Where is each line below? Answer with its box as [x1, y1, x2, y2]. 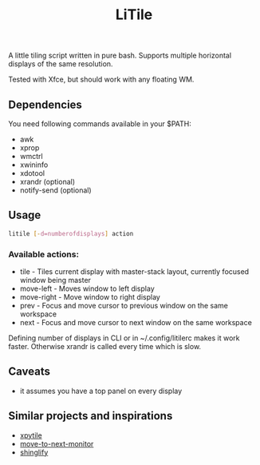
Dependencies [8, 97, 82, 111]
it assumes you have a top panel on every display [19, 386, 183, 395]
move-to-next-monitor [19, 439, 94, 448]
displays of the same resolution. [8, 59, 113, 69]
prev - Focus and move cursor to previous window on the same [19, 300, 229, 310]
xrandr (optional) [19, 177, 76, 186]
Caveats [8, 365, 50, 379]
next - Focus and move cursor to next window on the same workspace [19, 317, 253, 327]
